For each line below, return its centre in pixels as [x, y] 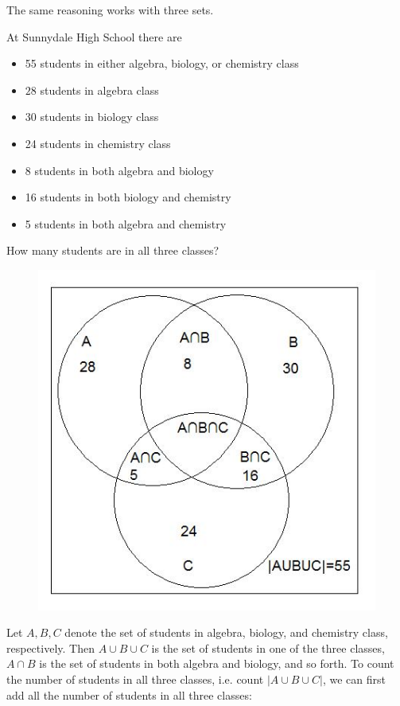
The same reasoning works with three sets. [110, 10]
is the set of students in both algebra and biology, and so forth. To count [217, 663]
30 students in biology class [92, 117]
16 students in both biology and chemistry [128, 197]
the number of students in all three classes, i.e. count [135, 679]
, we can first [354, 679]
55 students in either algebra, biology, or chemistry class [162, 63]
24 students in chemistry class [98, 143]
